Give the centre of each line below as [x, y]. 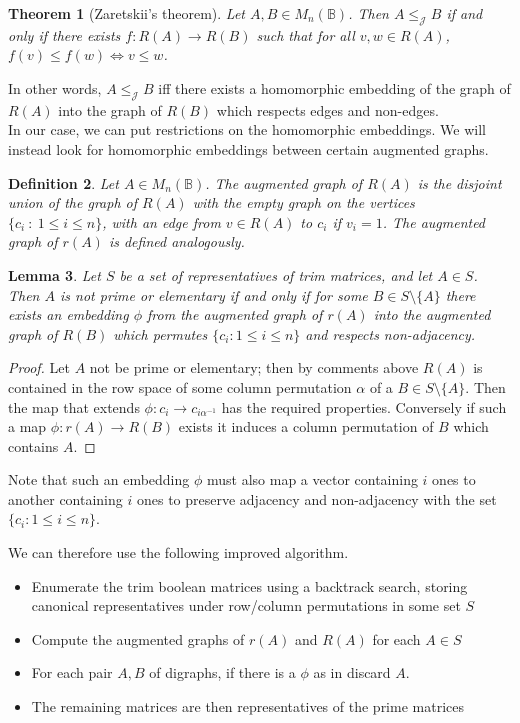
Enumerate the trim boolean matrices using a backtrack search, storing [249, 585]
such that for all [305, 34]
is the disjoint [459, 182]
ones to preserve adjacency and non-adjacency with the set [316, 498]
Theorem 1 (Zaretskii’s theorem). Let [126, 13]
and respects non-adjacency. [390, 333]
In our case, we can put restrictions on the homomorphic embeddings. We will [247, 129]
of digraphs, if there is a [222, 672]
